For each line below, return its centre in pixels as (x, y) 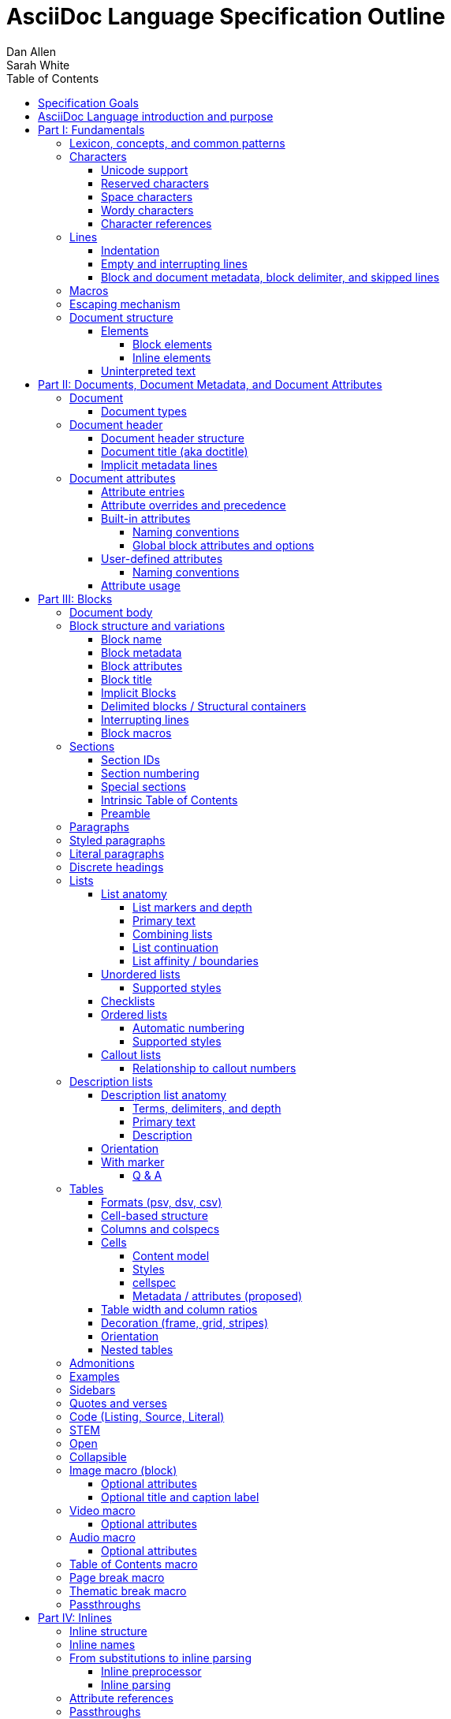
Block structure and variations (147, 625)
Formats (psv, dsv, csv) (162, 1202)
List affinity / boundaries (196, 960)
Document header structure (173, 438)
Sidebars (93, 1389)
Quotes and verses (118, 1403)
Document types (144, 411)
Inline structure (108, 1631)
